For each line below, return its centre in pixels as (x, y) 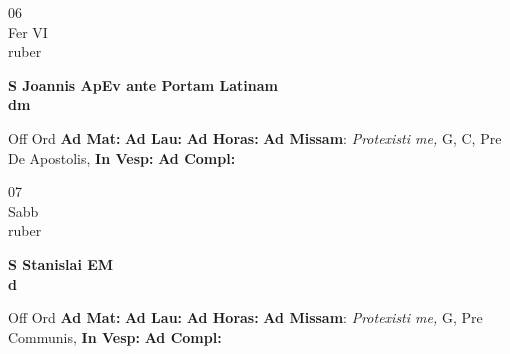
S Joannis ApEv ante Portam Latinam (143, 84)
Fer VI (28, 31)
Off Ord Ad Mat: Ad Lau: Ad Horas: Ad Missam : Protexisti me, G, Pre (245, 317)
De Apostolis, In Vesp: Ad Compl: (122, 157)
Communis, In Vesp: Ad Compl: (115, 336)
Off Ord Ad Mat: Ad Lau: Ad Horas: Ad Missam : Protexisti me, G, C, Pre (255, 137)
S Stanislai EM (61, 263)
